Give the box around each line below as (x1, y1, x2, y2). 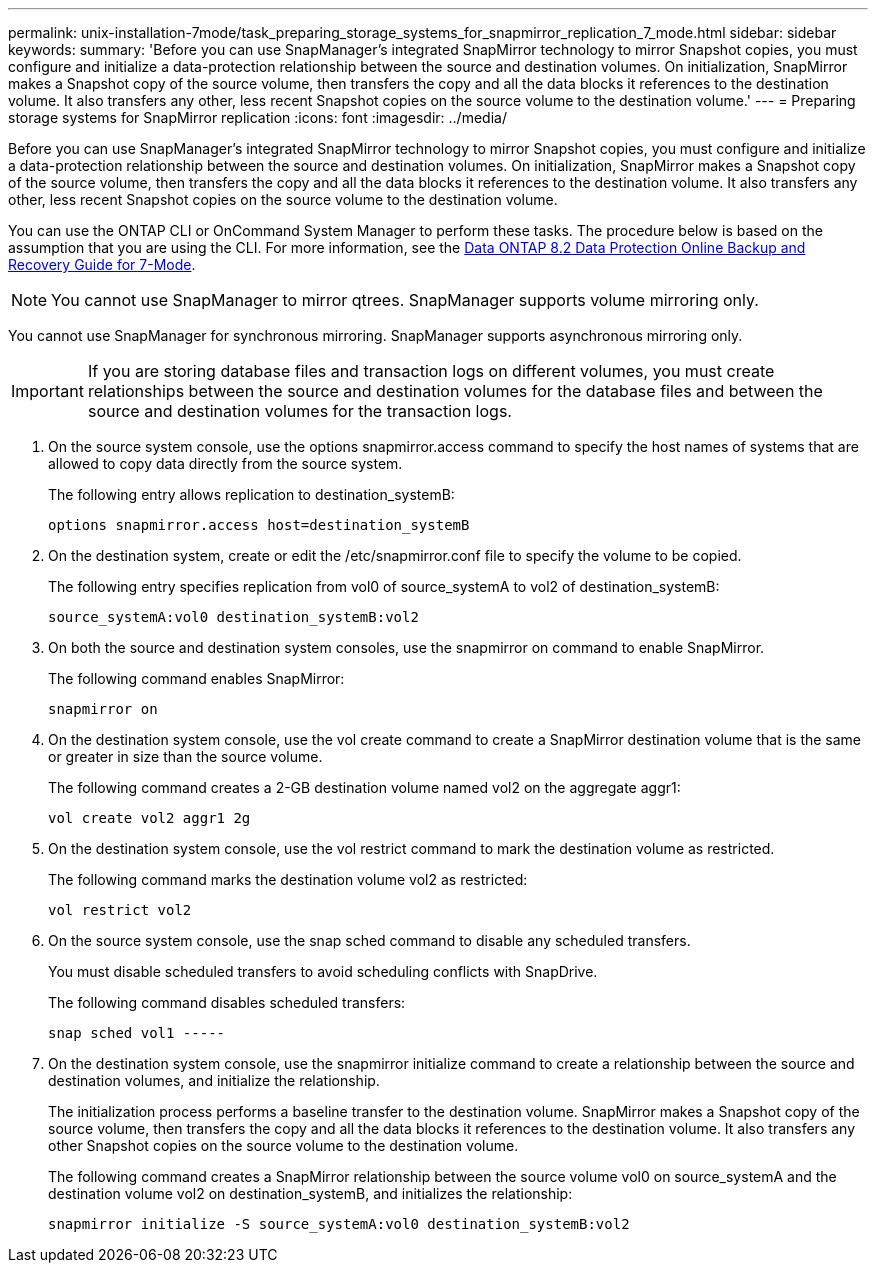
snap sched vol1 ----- (48, 1025, 226, 1041)
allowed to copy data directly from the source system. (48, 455, 403, 472)
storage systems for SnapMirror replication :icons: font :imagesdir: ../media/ (8, 109, 507, 126)
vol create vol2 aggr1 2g (48, 810, 251, 826)
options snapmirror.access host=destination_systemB (48, 517, 470, 533)
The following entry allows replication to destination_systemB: (48, 486, 455, 503)
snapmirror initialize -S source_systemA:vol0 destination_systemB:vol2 (48, 1216, 630, 1232)
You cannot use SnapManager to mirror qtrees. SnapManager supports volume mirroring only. (51, 290, 759, 310)
